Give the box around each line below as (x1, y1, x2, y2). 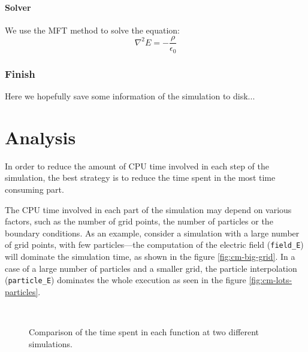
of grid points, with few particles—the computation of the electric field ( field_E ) (5, 238, 304, 251)
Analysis (5, 125, 76, 149)
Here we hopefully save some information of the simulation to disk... (5, 90, 255, 102)
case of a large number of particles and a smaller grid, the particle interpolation (5, 262, 297, 274)
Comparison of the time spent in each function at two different (29, 326, 259, 338)
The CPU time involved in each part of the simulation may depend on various (5, 203, 292, 216)
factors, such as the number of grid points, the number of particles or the (5, 215, 273, 227)
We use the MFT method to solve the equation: (5, 23, 180, 36)
